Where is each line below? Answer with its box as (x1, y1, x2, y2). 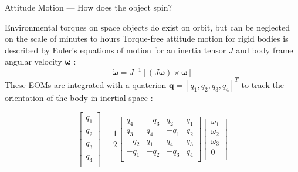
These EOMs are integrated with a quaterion (5, 78, 167, 90)
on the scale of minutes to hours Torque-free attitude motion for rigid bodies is (5, 32, 289, 45)
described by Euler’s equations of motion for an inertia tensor (5, 43, 226, 56)
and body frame (236, 43, 293, 56)
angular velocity (5, 55, 62, 68)
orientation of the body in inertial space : (5, 91, 153, 103)
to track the (241, 78, 284, 90)
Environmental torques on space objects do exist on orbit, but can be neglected (5, 21, 290, 33)
